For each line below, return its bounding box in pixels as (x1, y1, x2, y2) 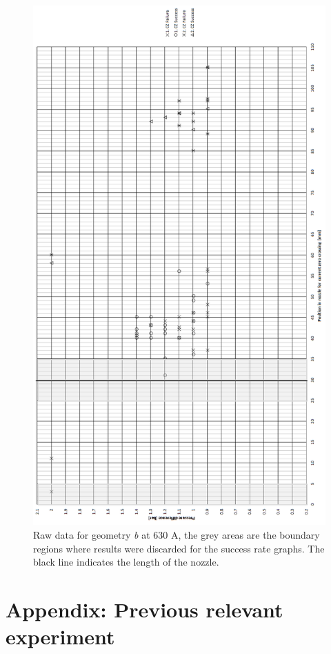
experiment (6, 622, 115, 651)
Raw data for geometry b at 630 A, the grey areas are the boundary (33, 528, 320, 542)
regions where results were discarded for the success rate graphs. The (33, 541, 325, 555)
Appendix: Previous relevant (6, 595, 283, 624)
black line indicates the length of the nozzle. (33, 555, 219, 569)
